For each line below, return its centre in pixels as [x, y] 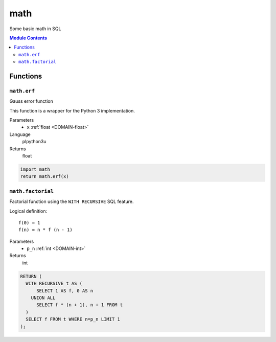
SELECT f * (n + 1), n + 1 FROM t [79, 305]
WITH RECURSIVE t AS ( [54, 283]
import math [35, 169]
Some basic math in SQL [35, 29]
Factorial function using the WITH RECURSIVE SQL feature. [72, 201]
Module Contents [28, 38]
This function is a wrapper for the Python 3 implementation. [72, 110]
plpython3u [34, 142]
